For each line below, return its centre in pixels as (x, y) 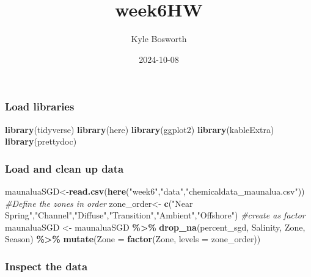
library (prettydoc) (41, 141)
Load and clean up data (64, 168)
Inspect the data (46, 266)
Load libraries (40, 106)
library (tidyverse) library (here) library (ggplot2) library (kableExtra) (140, 129)
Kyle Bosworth (159, 39)
